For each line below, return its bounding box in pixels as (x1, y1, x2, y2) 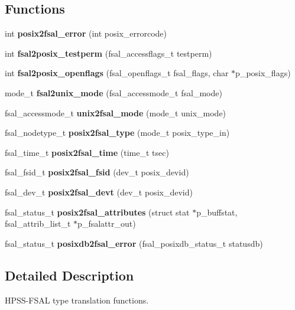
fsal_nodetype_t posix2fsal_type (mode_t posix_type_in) (5, 126, 230, 139)
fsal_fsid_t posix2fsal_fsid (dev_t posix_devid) (5, 166, 189, 178)
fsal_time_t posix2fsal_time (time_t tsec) (5, 146, 169, 158)
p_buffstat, (196, 205, 238, 218)
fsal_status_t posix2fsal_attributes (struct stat (5, 205, 190, 218)
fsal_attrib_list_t (5, 217, 71, 230)
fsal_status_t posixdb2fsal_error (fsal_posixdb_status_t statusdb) (5, 237, 263, 249)
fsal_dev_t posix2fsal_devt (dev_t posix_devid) (5, 185, 193, 198)
